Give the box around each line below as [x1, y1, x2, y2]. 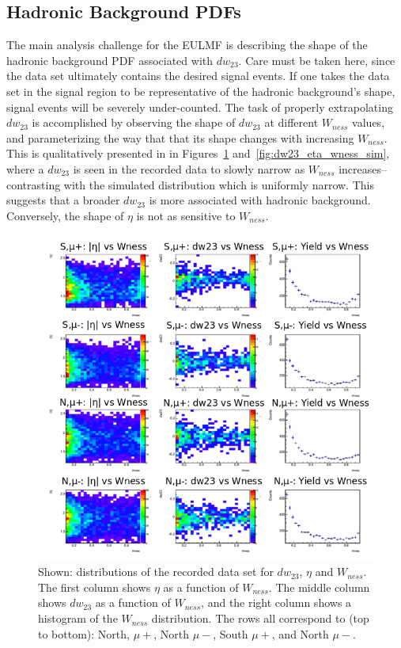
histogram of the [38, 610, 118, 627]
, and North [271, 625, 329, 642]
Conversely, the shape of [6, 207, 124, 223]
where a [6, 160, 44, 177]
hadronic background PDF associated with [6, 51, 214, 68]
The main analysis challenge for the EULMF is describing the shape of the [6, 36, 368, 53]
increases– [339, 160, 388, 177]
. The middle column [268, 578, 370, 595]
